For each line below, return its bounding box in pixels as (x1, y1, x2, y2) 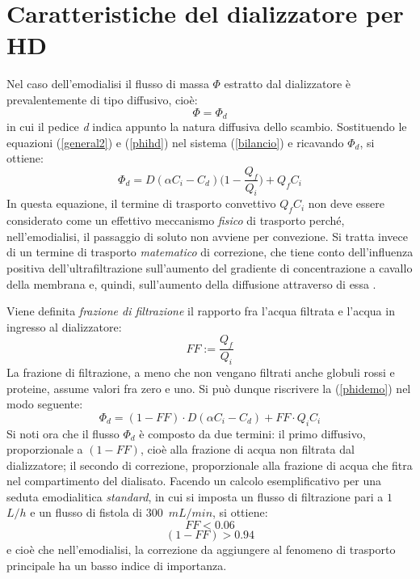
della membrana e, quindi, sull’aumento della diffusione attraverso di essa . (6, 275, 376, 292)
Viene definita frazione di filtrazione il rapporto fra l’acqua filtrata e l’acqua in (6, 302, 395, 319)
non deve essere (308, 195, 385, 212)
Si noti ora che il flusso (6, 425, 120, 442)
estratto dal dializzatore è (224, 75, 351, 92)
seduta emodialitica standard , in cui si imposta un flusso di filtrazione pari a (6, 488, 384, 505)
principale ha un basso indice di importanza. (6, 556, 227, 573)
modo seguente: (6, 395, 83, 412)
